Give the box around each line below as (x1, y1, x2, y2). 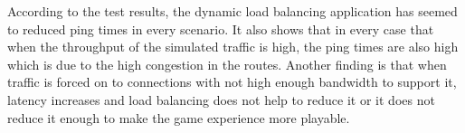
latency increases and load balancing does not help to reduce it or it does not (7, 90, 435, 109)
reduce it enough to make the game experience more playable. (7, 108, 350, 127)
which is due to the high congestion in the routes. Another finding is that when (7, 54, 447, 73)
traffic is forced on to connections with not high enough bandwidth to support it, (7, 72, 457, 91)
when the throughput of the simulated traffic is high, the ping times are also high (7, 37, 459, 56)
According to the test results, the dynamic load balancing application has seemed (7, 2, 458, 20)
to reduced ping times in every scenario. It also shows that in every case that (7, 19, 434, 38)
